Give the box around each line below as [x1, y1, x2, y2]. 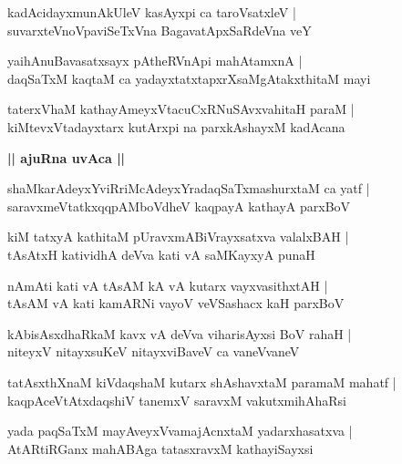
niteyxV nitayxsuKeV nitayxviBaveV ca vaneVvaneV [7, 342, 300, 361]
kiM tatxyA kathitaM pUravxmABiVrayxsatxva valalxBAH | [7, 227, 349, 246]
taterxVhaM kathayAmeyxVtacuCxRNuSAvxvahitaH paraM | [7, 99, 355, 119]
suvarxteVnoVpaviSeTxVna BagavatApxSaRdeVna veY [7, 20, 312, 39]
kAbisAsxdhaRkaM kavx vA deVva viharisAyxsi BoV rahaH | [7, 324, 352, 343]
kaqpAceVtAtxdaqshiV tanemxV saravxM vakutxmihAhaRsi [7, 390, 346, 409]
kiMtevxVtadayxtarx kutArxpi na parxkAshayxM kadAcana [7, 117, 345, 136]
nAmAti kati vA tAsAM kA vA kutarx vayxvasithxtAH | [7, 275, 328, 294]
